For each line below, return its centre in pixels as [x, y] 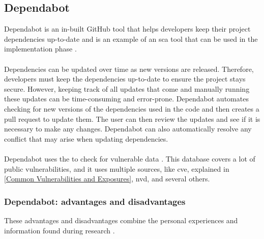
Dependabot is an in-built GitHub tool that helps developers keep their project [127, 29]
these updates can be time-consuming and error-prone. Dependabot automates [126, 99]
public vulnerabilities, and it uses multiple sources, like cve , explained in [117, 168]
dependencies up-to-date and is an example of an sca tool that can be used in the [131, 38]
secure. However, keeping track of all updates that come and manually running [127, 88]
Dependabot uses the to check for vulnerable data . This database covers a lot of [130, 158]
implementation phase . [40, 49]
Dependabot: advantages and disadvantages [95, 201]
